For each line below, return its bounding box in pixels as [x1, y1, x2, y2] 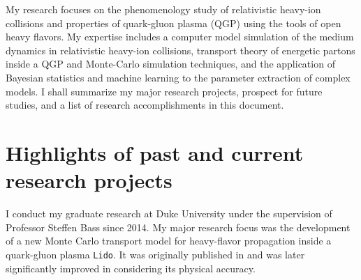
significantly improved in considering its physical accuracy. [6, 260, 256, 275]
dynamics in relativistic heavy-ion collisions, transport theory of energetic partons [6, 42, 355, 57]
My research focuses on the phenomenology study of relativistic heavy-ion [6, 2, 321, 16]
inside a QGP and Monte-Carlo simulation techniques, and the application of [6, 56, 335, 71]
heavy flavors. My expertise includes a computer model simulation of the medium [6, 29, 354, 44]
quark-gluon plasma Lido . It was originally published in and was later [6, 247, 305, 261]
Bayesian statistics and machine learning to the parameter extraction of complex [6, 70, 351, 84]
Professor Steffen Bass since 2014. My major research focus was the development [6, 219, 351, 234]
